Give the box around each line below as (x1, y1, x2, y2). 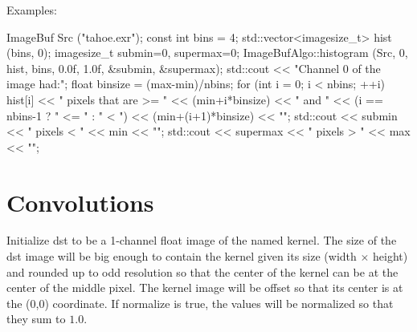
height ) (373, 248, 408, 265)
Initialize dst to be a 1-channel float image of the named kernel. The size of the (6, 232, 397, 249)
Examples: (6, 2, 57, 18)
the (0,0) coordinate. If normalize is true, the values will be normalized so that (6, 294, 394, 311)
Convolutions (6, 185, 154, 218)
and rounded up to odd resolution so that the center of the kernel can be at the (6, 263, 399, 280)
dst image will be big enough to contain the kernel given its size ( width (6, 248, 357, 265)
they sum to (6, 310, 66, 327)
